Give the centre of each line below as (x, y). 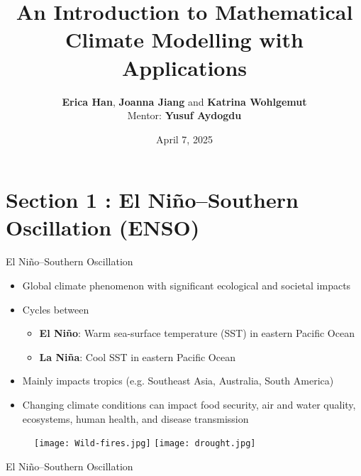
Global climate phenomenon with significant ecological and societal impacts (187, 285)
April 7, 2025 (184, 139)
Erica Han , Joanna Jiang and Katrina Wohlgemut (184, 101)
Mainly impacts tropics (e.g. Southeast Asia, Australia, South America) (178, 381)
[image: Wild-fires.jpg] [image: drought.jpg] (145, 444)
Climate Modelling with (184, 39)
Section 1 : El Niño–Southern (152, 200)
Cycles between (56, 309)
